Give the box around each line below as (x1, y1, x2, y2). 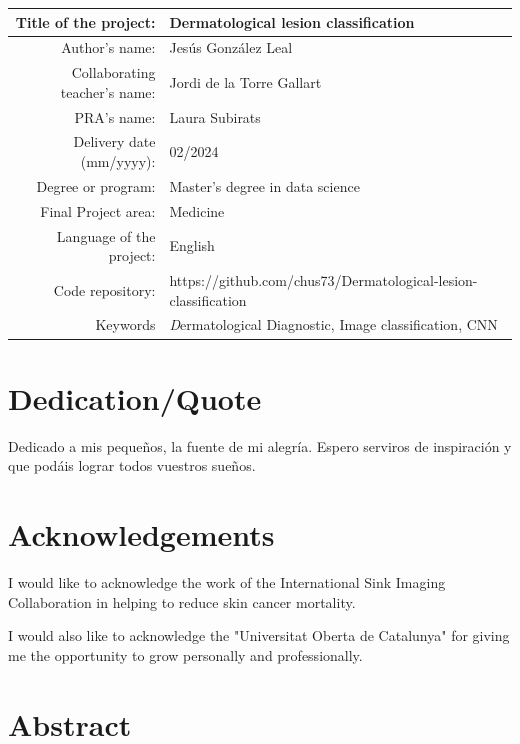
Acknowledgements (8, 514, 275, 555)
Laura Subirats (169, 106, 261, 127)
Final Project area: (40, 200, 156, 221)
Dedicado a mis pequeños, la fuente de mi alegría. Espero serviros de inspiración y (8, 435, 512, 456)
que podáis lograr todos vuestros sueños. (8, 455, 256, 476)
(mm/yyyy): (80, 151, 156, 172)
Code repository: (53, 279, 156, 300)
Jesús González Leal (169, 37, 293, 58)
